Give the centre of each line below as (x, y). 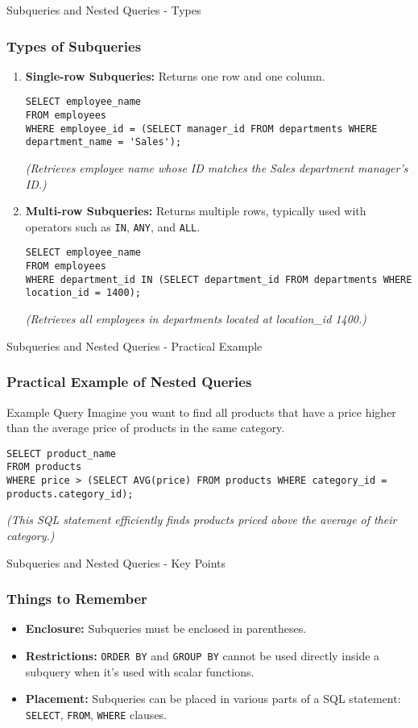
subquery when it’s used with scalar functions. (140, 671)
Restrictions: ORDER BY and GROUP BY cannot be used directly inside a (203, 655)
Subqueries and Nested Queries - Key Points (116, 562)
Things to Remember (77, 599)
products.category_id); (70, 494)
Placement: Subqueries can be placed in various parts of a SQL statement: (213, 699)
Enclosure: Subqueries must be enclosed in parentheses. (166, 628)
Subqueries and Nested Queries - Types (104, 10)
